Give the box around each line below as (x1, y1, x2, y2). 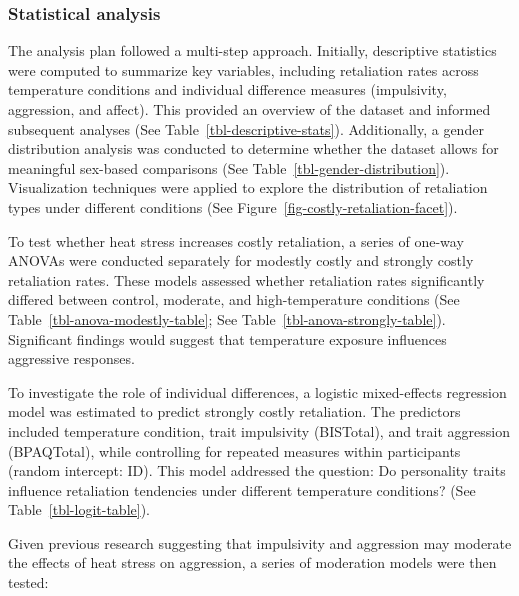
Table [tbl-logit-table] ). (8, 499, 150, 520)
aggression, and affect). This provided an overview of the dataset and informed (8, 99, 491, 119)
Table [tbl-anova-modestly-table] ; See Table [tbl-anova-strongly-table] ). (8, 308, 446, 329)
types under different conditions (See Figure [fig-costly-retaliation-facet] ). (8, 196, 458, 217)
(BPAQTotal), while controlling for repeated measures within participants (8, 440, 461, 461)
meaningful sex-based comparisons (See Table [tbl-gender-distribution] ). (8, 157, 450, 178)
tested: (8, 572, 49, 593)
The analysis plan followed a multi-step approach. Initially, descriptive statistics (8, 40, 497, 61)
